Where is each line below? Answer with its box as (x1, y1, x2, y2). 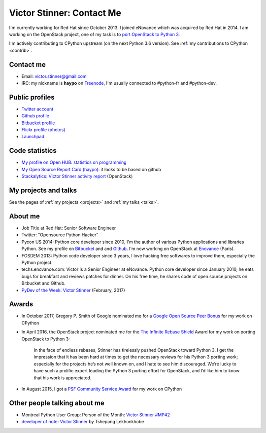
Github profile (21, 113, 49, 119)
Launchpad (21, 134, 44, 140)
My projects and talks (9, 186, 77, 194)
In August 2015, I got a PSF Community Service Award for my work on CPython (21, 386, 182, 392)
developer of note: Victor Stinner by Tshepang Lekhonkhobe (21, 419, 144, 425)
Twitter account (21, 106, 54, 112)
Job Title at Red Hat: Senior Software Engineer (21, 225, 116, 231)
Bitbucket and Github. (21, 280, 66, 286)
